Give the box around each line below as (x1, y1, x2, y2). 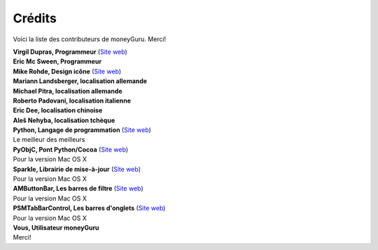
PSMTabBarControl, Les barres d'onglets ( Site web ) (13, 204, 166, 212)
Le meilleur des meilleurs (13, 135, 85, 144)
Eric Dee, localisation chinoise (13, 106, 103, 115)
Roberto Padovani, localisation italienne (13, 96, 132, 105)
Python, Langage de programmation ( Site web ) (13, 126, 152, 134)
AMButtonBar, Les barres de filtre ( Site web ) (13, 184, 143, 193)
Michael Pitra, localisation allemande (13, 87, 122, 95)
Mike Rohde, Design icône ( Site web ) (13, 67, 122, 75)
